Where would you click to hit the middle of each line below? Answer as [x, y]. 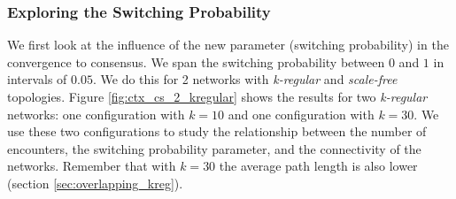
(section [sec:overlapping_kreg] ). [95, 183]
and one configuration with [301, 114]
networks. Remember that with [92, 166]
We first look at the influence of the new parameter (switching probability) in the [228, 45]
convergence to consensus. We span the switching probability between [196, 61]
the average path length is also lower [318, 166]
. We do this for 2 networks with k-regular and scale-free [245, 79]
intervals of [37, 79]
